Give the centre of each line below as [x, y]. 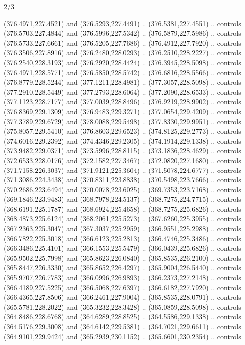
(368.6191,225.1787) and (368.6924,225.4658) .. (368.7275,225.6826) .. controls [122, 209]
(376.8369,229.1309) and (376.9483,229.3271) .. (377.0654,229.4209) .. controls [122, 111]
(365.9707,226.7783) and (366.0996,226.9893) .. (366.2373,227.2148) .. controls [122, 277]
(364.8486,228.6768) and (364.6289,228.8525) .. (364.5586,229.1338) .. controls [122, 316]
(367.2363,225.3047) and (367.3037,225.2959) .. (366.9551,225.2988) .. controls [122, 229]
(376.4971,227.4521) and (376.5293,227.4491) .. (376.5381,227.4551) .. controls [122, 23]
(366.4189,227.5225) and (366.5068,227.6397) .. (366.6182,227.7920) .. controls [122, 287]
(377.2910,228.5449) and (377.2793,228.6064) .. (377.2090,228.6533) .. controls [122, 91]
